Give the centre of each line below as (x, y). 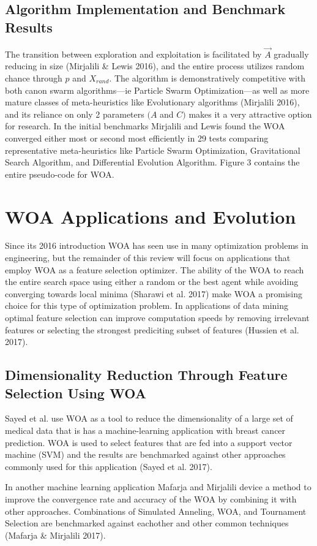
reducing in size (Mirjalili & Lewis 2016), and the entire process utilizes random (155, 66)
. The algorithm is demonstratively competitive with (207, 78)
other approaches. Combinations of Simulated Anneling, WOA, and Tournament (156, 511)
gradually (291, 54)
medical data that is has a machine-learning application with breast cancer (145, 430)
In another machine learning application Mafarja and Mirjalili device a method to (158, 487)
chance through (34, 78)
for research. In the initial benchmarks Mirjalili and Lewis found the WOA (145, 126)
